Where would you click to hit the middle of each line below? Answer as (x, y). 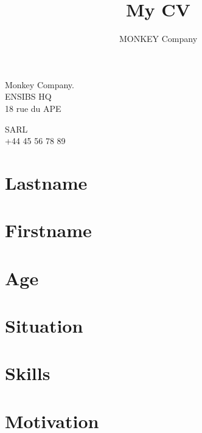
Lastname (46, 182)
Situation (44, 325)
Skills (28, 373)
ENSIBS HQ (28, 96)
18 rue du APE (33, 108)
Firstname (48, 230)
